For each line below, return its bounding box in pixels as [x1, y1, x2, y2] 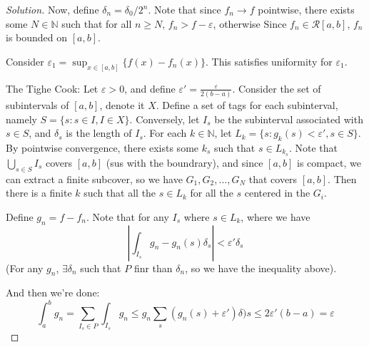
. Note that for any [86, 209, 169, 224]
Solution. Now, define [6, 2, 99, 16]
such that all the [84, 185, 156, 200]
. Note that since [148, 2, 221, 16]
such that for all [61, 16, 132, 31]
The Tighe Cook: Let [6, 81, 98, 95]
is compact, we [297, 155, 361, 170]
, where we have [241, 209, 310, 224]
